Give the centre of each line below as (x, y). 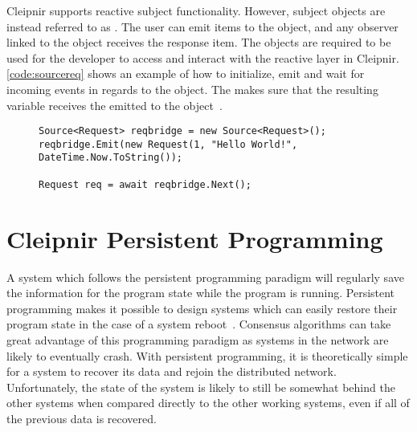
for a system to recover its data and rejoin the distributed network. (172, 371)
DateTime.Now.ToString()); (110, 158)
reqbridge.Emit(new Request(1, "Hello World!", (168, 144)
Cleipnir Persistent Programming (195, 238)
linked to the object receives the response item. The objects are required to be (199, 42)
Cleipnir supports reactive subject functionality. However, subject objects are (196, 10)
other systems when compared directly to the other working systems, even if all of (208, 403)
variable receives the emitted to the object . (114, 105)
